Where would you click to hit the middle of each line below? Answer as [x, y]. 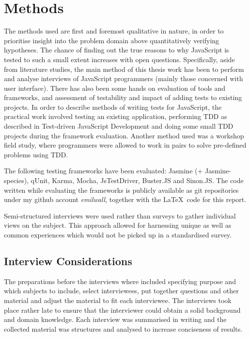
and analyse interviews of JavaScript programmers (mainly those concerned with [124, 78]
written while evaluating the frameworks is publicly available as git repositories [121, 190]
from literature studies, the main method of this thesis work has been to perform [124, 69]
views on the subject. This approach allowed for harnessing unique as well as [118, 225]
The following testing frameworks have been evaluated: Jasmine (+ [103, 171]
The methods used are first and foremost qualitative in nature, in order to [114, 31]
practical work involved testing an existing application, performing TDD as [116, 116]
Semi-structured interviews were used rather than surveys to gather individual [120, 215]
